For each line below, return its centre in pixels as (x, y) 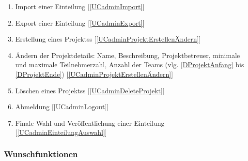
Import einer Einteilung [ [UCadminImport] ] (80, 6)
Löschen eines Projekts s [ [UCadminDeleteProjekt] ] (90, 90)
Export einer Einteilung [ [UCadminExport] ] (80, 22)
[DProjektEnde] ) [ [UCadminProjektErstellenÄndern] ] (94, 74)
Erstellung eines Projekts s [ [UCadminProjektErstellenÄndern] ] (108, 39)
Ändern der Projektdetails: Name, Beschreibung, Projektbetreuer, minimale (128, 55)
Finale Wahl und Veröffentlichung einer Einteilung (90, 123)
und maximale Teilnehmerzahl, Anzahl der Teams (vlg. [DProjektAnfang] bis (130, 65)
